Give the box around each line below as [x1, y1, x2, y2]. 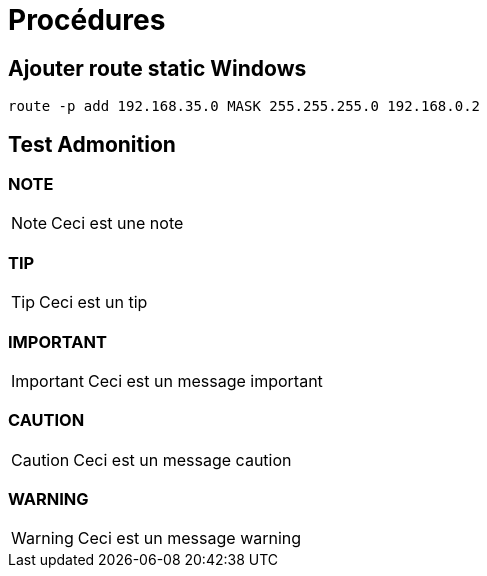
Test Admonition [8, 131, 176, 157]
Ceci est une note [51, 213, 184, 234]
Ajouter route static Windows [8, 55, 307, 81]
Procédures [8, 3, 166, 37]
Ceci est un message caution [73, 449, 292, 470]
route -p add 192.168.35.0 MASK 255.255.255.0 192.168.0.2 [8, 98, 481, 115]
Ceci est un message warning [77, 528, 302, 549]
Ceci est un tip [39, 292, 148, 313]
